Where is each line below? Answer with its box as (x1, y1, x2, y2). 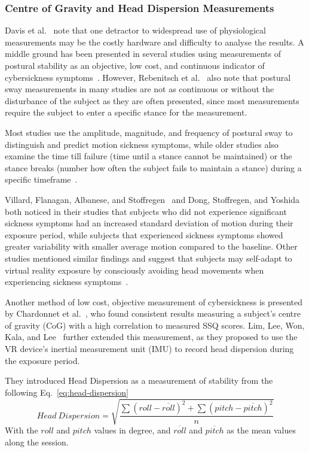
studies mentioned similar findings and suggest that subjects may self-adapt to (5, 251, 292, 264)
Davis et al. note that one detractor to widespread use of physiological (5, 24, 266, 37)
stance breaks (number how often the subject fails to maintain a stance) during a (5, 161, 302, 174)
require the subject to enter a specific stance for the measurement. (5, 106, 247, 119)
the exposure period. (5, 354, 80, 366)
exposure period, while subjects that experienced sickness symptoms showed (5, 228, 283, 241)
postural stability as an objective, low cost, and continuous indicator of (5, 59, 265, 71)
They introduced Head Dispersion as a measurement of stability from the (5, 374, 273, 387)
